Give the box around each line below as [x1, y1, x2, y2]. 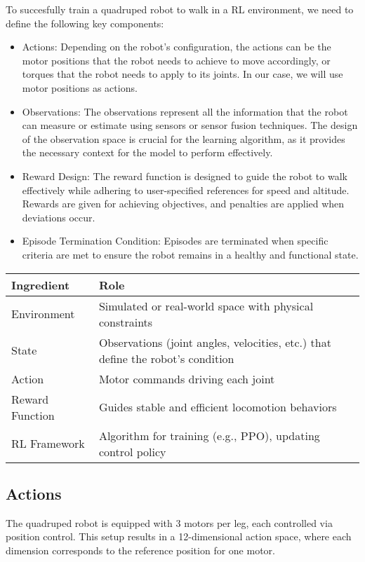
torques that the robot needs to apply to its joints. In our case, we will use [22, 67, 343, 81]
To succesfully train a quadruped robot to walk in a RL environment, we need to [6, 2, 354, 16]
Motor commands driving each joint [98, 370, 275, 387]
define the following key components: [6, 15, 164, 30]
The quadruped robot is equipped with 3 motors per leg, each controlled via [6, 515, 333, 530]
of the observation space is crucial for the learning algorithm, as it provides [22, 131, 345, 146]
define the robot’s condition [98, 350, 234, 366]
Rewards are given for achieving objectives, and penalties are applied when [22, 196, 345, 211]
